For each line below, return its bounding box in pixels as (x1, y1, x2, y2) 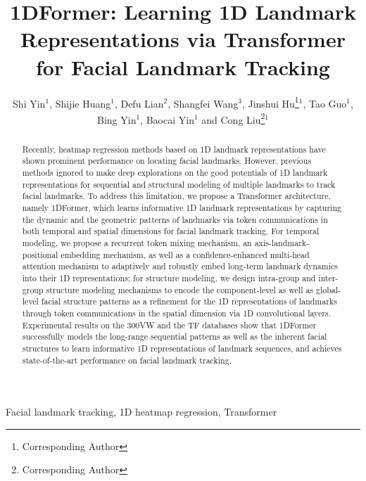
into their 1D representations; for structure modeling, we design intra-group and (22, 272, 316, 284)
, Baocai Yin (140, 112, 194, 127)
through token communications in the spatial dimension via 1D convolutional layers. (22, 307, 331, 319)
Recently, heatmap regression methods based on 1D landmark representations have (22, 143, 326, 155)
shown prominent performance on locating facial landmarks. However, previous (22, 155, 312, 167)
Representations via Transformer (20, 25, 346, 53)
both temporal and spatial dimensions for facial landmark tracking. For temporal (22, 225, 320, 237)
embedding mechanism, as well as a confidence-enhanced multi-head (61, 248, 310, 260)
